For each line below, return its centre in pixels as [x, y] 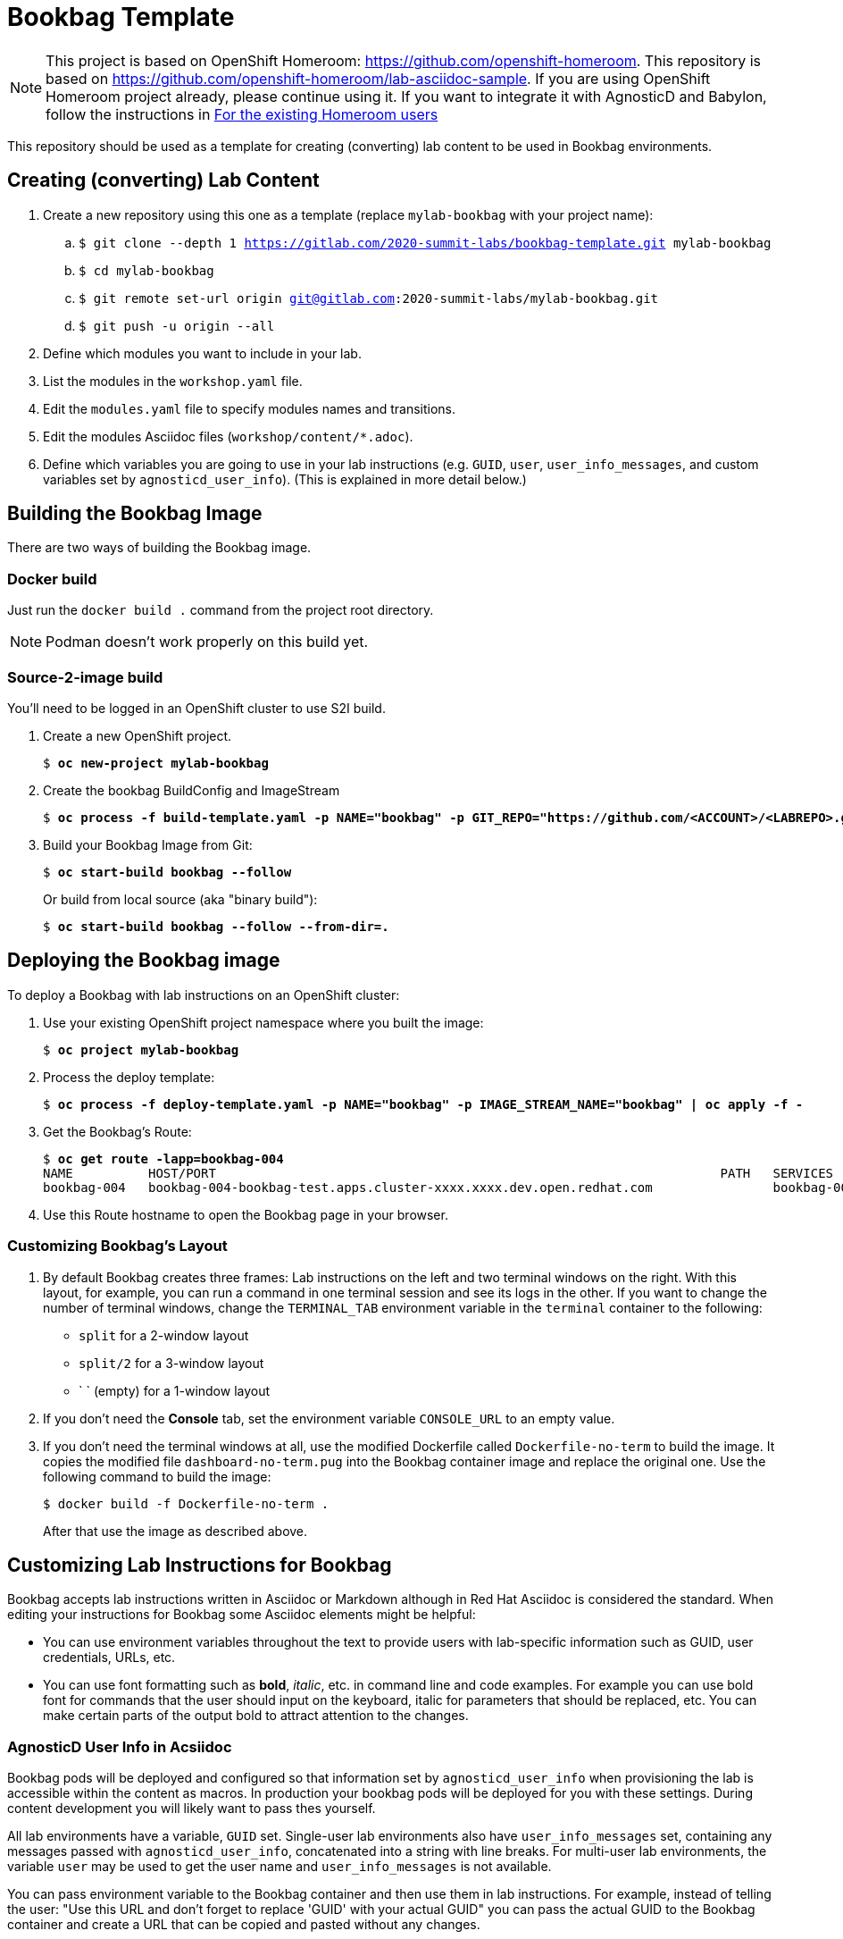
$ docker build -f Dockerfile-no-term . [186, 1503]
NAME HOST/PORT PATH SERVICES [438, 1173]
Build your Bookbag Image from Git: [148, 844]
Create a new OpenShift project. [138, 735]
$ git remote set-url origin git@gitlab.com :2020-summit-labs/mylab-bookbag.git [369, 298]
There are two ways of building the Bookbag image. [159, 548]
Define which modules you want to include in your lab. [202, 353]
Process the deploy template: [129, 1077]
